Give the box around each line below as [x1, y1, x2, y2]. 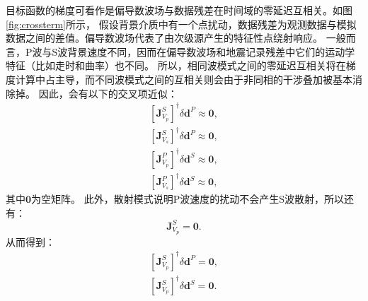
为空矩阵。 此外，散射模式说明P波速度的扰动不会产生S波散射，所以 [31, 191, 345, 206]
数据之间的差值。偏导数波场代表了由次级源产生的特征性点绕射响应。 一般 [6, 30, 346, 45]
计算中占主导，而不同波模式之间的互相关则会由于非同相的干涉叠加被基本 [15, 71, 352, 86]
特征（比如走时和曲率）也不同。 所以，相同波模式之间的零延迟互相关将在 [6, 58, 346, 73]
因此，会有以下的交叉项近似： [38, 85, 178, 100]
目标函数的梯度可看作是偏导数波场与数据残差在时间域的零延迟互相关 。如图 [6, 3, 352, 17]
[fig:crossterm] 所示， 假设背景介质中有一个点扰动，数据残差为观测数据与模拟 [6, 16, 357, 31]
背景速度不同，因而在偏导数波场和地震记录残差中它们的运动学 [67, 44, 355, 59]
